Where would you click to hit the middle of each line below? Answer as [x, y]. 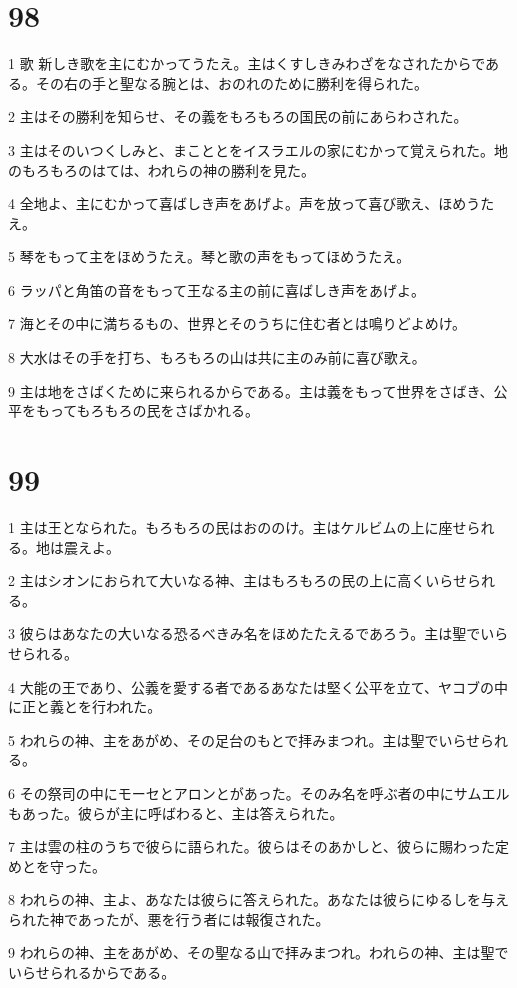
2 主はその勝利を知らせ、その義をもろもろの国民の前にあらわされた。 [238, 116]
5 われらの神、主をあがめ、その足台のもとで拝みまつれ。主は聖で [223, 739]
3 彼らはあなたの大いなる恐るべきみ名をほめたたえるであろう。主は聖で [244, 633]
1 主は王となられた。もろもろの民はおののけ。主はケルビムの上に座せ [237, 526]
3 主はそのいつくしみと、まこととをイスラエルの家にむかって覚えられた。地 [258, 149]
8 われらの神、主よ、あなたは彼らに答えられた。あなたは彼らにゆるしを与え [258, 899]
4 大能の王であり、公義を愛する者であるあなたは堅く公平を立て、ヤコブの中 [258, 686]
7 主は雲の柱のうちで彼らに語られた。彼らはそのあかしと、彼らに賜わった [252, 846]
